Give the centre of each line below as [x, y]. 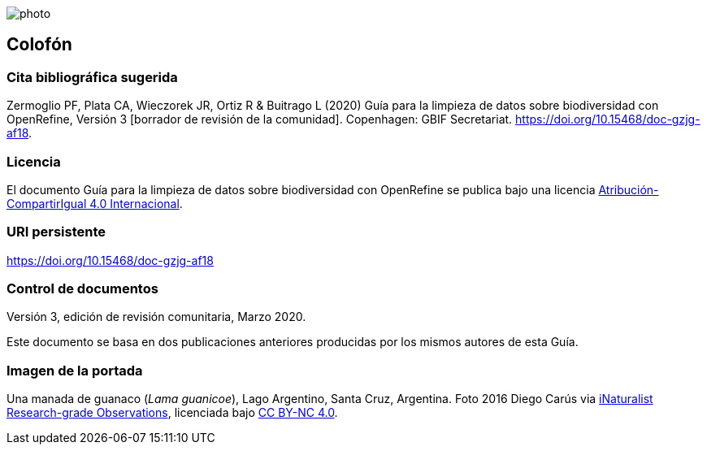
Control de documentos [82, 289]
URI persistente [56, 232]
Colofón [39, 45]
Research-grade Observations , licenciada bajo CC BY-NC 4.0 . [172, 413]
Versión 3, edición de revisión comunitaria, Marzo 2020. [156, 317]
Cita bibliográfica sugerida [92, 77]
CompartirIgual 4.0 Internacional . [95, 203]
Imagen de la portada [75, 370]
